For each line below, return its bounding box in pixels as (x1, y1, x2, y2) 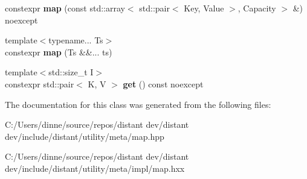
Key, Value (184, 2, 224, 14)
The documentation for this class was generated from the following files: (5, 98, 271, 110)
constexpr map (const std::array (5, 2, 125, 14)
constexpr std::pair (5, 77, 74, 90)
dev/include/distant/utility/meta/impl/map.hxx (5, 162, 185, 174)
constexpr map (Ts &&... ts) (5, 45, 112, 58)
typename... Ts (48, 34, 103, 46)
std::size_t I (48, 66, 94, 78)
